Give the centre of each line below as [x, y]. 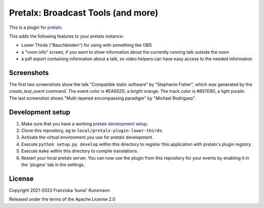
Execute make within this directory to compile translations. [80, 151]
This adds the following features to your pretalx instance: [66, 36]
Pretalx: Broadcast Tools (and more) [84, 13]
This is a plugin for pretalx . [36, 27]
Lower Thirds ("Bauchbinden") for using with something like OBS [87, 45]
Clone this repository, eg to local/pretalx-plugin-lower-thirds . [92, 131]
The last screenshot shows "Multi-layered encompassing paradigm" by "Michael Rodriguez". [103, 98]
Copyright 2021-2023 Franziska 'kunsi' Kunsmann [59, 190]
